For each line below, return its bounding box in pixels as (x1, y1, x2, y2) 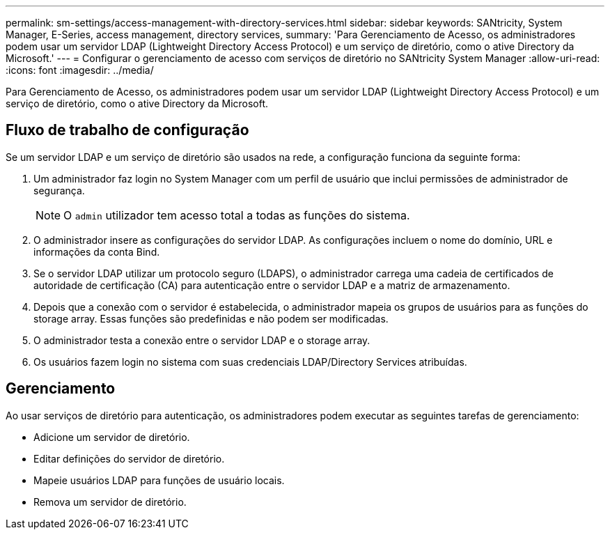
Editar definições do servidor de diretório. (33, 452, 225, 465)
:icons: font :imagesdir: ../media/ (6, 64, 154, 76)
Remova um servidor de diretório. (33, 495, 187, 508)
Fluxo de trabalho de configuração (6, 121, 249, 139)
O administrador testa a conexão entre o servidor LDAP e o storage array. (33, 334, 370, 346)
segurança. (33, 184, 85, 196)
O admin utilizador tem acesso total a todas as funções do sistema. (63, 208, 410, 222)
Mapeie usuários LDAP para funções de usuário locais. (33, 474, 285, 486)
